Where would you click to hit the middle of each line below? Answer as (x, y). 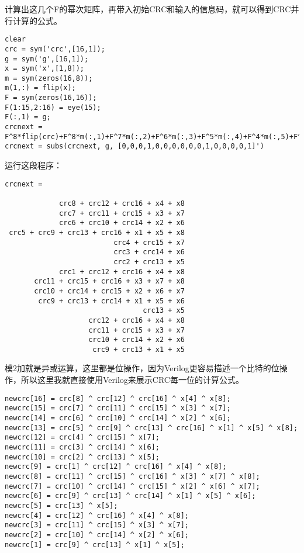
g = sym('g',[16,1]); (47, 59)
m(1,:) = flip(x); (40, 88)
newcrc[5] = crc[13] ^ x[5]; (61, 505)
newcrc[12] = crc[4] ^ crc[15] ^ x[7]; (82, 438)
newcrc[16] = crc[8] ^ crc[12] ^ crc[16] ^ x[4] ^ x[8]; (118, 398)
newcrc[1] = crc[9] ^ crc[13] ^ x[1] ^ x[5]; (95, 545)
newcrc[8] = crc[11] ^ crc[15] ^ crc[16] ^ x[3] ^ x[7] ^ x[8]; (132, 476)
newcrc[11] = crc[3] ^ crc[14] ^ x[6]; (82, 447)
